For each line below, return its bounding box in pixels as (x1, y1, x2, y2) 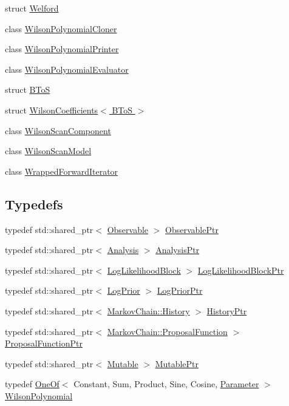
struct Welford (5, 2, 59, 14)
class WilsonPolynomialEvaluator (5, 63, 129, 75)
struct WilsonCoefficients (5, 103, 98, 116)
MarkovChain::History (107, 304, 190, 317)
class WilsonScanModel (5, 144, 92, 157)
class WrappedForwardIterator (5, 164, 118, 177)
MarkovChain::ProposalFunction (107, 325, 228, 337)
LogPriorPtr (157, 284, 203, 297)
